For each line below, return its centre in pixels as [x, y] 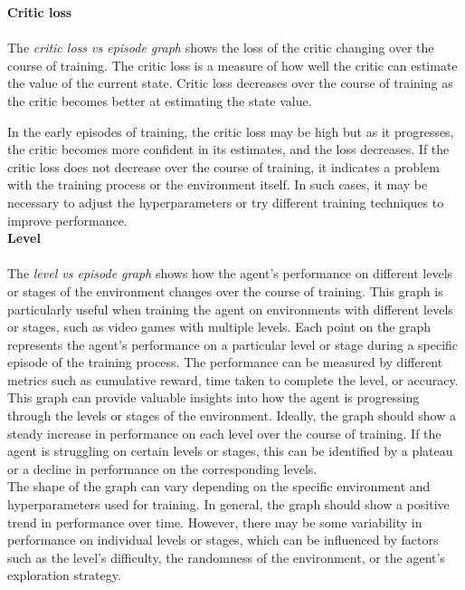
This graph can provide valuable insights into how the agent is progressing [214, 397]
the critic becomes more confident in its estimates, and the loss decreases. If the [228, 149]
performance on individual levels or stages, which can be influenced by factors [223, 540]
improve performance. [67, 220]
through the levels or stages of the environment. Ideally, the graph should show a [232, 416]
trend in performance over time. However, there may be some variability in [215, 522]
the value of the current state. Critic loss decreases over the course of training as [230, 83]
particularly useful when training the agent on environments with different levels [230, 309]
